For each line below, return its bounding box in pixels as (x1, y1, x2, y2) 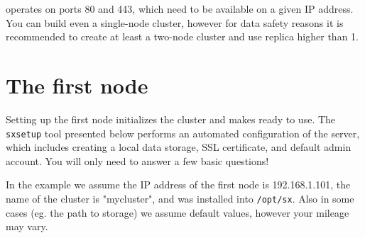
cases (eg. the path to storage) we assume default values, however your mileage (6, 205, 349, 220)
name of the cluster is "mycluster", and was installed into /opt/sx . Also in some (6, 191, 354, 205)
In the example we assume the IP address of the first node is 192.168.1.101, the (6, 177, 351, 192)
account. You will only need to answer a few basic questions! (6, 153, 269, 168)
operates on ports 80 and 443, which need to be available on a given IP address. (6, 1, 354, 16)
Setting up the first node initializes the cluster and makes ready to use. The (6, 111, 336, 126)
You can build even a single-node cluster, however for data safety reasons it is (6, 15, 344, 30)
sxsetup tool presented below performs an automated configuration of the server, (6, 125, 360, 140)
